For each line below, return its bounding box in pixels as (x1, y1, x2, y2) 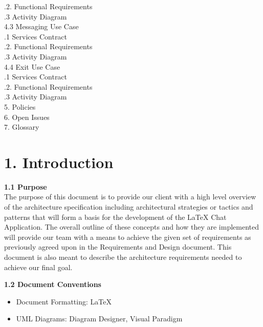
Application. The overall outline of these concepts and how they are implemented (4, 221, 259, 232)
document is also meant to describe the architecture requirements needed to (4, 252, 242, 262)
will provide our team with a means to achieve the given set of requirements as (4, 231, 251, 242)
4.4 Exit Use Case (4, 61, 60, 72)
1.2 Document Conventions (4, 279, 101, 290)
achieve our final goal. (4, 261, 73, 272)
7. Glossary (4, 121, 39, 132)
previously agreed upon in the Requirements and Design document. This (4, 241, 232, 252)
